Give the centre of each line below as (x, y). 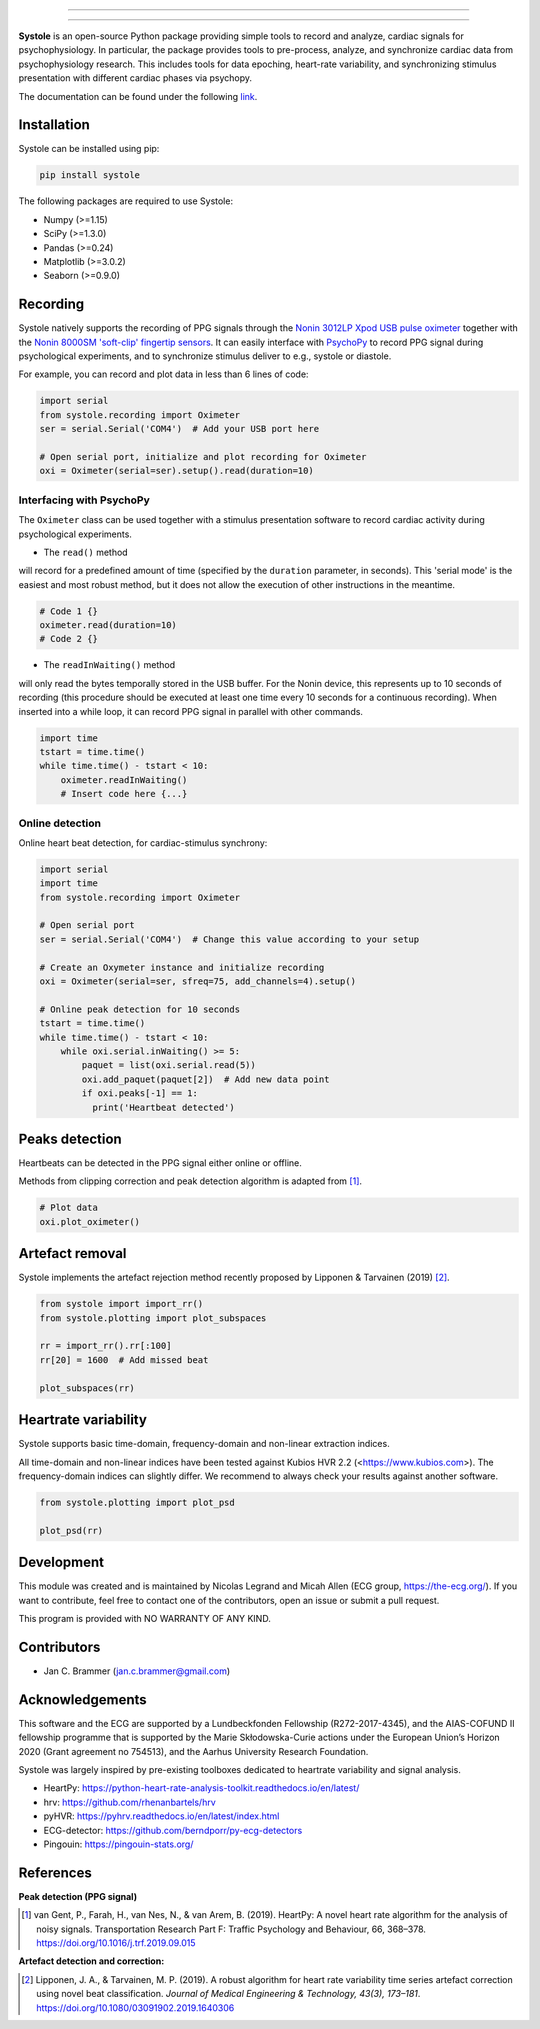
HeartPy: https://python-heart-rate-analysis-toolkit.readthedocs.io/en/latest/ (201, 1788)
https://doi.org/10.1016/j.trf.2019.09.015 (116, 1942)
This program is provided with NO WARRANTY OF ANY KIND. (145, 1618)
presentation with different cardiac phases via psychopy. (135, 78)
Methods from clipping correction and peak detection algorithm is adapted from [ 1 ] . (190, 1181)
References (55, 1872)
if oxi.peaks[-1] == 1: (140, 1093)
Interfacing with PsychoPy (84, 500)
